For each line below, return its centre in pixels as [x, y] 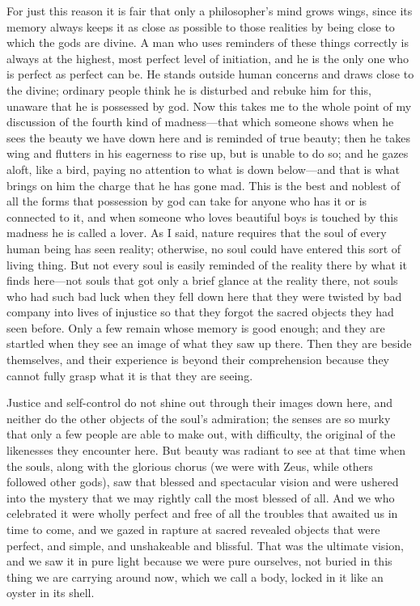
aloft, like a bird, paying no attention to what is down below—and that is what [203, 169]
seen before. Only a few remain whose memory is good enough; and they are [196, 327]
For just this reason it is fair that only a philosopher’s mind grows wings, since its [210, 11]
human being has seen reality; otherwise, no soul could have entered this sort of [204, 248]
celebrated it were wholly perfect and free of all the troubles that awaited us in [202, 513]
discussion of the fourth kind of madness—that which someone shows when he [200, 122]
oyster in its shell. [51, 593]
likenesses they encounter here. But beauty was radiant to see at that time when [206, 450]
